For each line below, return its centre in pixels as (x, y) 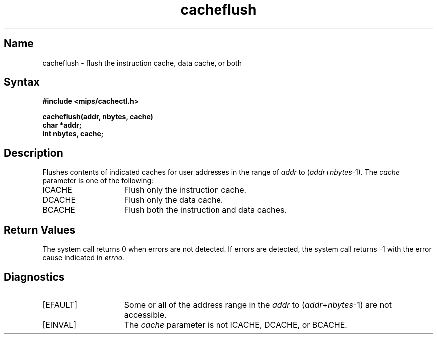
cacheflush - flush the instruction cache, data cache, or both (142, 63)
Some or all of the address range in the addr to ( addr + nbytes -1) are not (258, 304)
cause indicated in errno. (84, 258)
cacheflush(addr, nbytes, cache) (98, 117)
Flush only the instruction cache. (185, 190)
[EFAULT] (60, 304)
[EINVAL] (60, 324)
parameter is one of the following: (98, 181)
